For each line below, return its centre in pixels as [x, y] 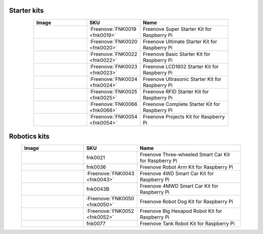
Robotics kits [29, 136]
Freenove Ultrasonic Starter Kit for [182, 79]
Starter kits [26, 11]
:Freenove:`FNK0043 [110, 173]
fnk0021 [95, 158]
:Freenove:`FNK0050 [110, 199]
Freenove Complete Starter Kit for [181, 104]
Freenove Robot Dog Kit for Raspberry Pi [186, 202]
